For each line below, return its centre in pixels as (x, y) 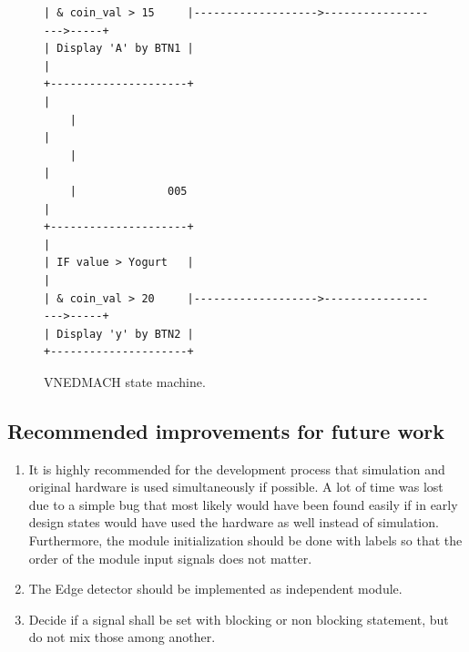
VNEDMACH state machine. (125, 381)
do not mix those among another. (122, 637)
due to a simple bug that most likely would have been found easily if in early (243, 504)
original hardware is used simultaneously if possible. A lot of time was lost (236, 487)
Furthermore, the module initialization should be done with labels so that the (245, 540)
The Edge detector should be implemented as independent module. (215, 589)
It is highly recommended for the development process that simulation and (237, 469)
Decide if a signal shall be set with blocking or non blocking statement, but (239, 619)
